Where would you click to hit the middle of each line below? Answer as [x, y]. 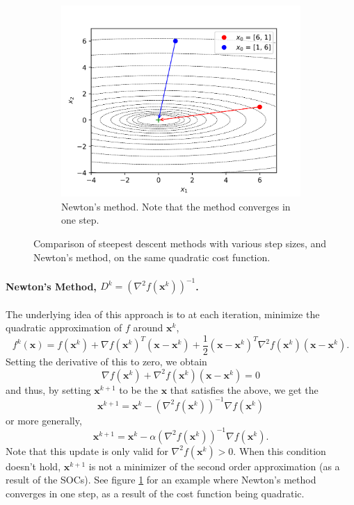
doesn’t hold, [33, 466]
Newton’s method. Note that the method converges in [176, 206]
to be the [138, 389]
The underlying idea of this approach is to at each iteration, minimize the [163, 314]
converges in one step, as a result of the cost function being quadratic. [155, 494]
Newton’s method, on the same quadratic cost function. [152, 257]
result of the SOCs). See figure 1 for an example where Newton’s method [161, 480]
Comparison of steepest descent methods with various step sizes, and [180, 243]
